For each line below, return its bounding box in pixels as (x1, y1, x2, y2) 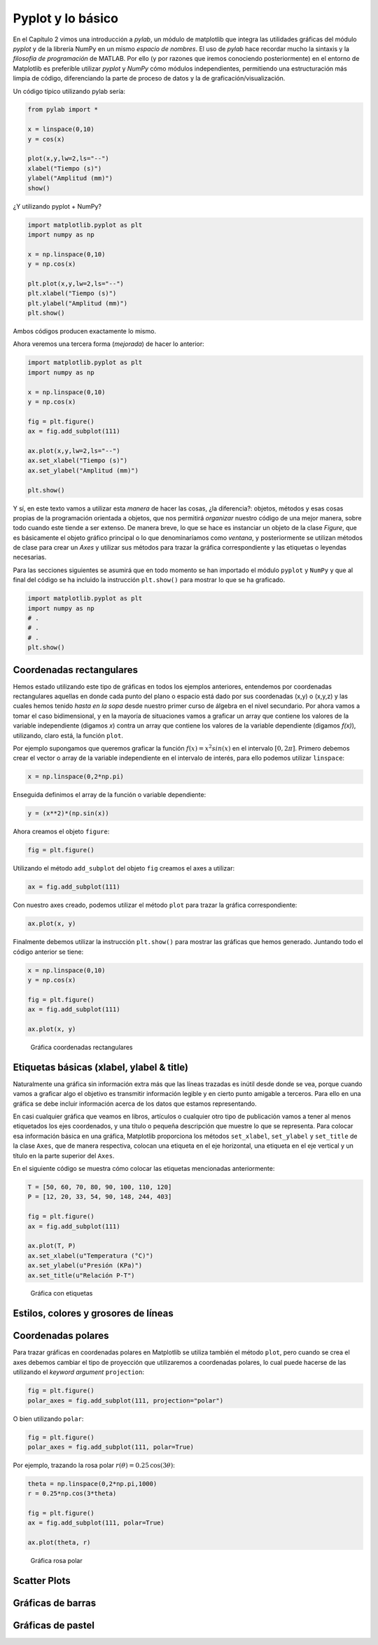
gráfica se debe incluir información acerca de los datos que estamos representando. (13, 1099, 257, 1108)
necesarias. (13, 553, 47, 562)
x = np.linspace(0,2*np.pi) (27, 772, 124, 781)
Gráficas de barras (13, 1597, 97, 1609)
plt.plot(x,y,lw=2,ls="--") (27, 279, 124, 287)
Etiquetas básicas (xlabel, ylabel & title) (13, 1061, 189, 1073)
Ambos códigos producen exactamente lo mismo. (13, 327, 157, 335)
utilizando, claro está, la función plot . (13, 731, 124, 740)
